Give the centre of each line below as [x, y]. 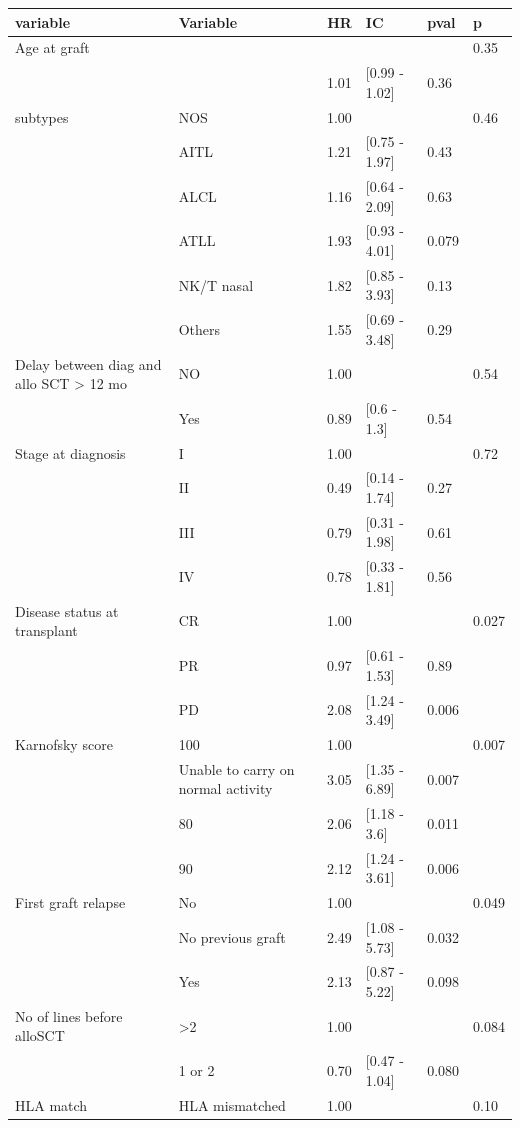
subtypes [42, 116]
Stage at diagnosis [70, 452]
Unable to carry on [236, 768]
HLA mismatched [232, 1104]
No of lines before [69, 1015]
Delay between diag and [88, 363]
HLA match [51, 1104]
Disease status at [67, 610]
